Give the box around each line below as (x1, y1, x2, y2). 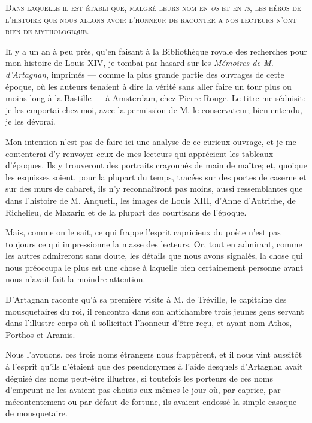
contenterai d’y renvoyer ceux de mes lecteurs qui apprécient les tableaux (5, 147, 274, 159)
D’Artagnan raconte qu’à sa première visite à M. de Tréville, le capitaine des (5, 293, 287, 306)
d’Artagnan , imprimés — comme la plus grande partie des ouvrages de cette (5, 68, 284, 80)
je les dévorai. (5, 115, 56, 128)
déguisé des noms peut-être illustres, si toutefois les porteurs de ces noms (5, 371, 273, 384)
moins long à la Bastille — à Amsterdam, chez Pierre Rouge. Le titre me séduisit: (5, 92, 305, 104)
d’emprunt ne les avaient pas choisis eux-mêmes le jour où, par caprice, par (5, 383, 281, 396)
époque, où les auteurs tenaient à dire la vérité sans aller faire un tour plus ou (5, 80, 292, 92)
